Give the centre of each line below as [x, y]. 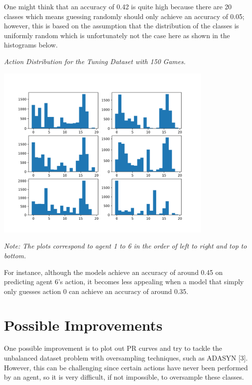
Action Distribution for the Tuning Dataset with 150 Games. [95, 61]
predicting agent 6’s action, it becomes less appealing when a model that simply [124, 282]
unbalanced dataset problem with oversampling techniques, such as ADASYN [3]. [126, 358]
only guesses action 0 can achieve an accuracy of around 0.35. [96, 291]
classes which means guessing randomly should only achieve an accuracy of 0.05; [124, 16]
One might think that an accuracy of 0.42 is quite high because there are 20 [118, 6]
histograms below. [31, 45]
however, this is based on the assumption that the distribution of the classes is [122, 26]
